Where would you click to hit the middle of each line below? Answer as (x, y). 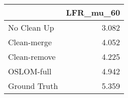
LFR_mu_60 (93, 12)
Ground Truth (33, 86)
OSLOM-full (30, 71)
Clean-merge (30, 42)
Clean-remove (32, 57)
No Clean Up (31, 27)
